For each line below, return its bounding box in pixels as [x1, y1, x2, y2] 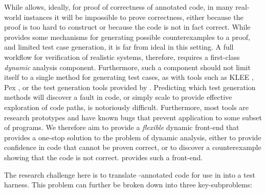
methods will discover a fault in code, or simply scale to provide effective [4, 92, 232, 102]
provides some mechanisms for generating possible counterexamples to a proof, [4, 31, 250, 42]
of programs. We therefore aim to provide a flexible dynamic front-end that [4, 122, 239, 133]
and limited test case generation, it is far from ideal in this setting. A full [4, 41, 234, 52]
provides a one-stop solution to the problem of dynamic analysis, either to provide [4, 132, 261, 142]
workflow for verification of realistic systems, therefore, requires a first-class [4, 51, 240, 62]
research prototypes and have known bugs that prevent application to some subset [4, 112, 262, 122]
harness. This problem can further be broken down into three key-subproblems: [4, 179, 252, 190]
